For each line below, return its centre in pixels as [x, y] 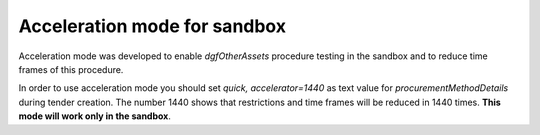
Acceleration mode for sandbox [152, 26]
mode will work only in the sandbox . [95, 116]
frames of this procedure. [71, 69]
